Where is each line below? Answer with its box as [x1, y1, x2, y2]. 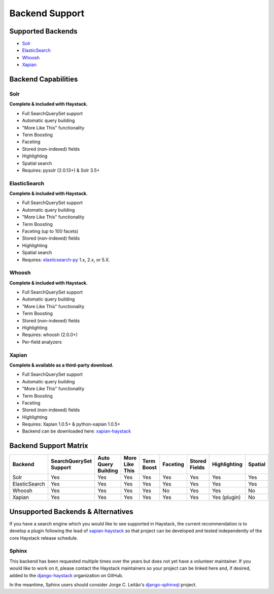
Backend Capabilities [9, 75, 78, 84]
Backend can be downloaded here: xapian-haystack [22, 428, 131, 434]
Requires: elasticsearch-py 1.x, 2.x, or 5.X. [22, 256, 110, 262]
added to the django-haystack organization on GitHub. [9, 572, 124, 578]
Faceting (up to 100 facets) [22, 228, 79, 234]
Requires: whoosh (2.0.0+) [22, 332, 78, 338]
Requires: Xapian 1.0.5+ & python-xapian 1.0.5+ [22, 421, 121, 427]
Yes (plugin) [212, 494, 241, 501]
